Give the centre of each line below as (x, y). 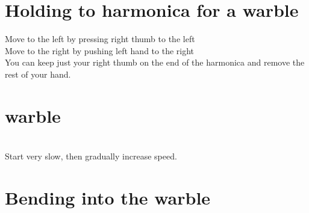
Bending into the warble (108, 197)
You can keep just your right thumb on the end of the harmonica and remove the (155, 62)
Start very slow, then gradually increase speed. (91, 156)
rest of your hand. (38, 74)
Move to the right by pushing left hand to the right (100, 50)
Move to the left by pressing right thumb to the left (100, 39)
